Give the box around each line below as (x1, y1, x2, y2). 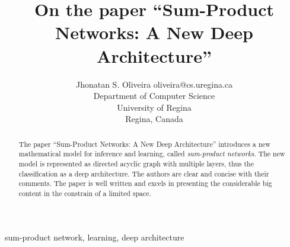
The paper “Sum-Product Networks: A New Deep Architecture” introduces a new (18, 139, 271, 149)
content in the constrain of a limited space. (18, 188, 151, 198)
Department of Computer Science (93, 89, 215, 102)
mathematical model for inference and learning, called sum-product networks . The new (18, 149, 285, 159)
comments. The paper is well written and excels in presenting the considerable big (18, 178, 272, 188)
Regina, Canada (125, 113, 183, 125)
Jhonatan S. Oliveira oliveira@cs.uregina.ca (75, 78, 233, 90)
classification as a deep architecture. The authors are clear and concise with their (18, 168, 269, 178)
